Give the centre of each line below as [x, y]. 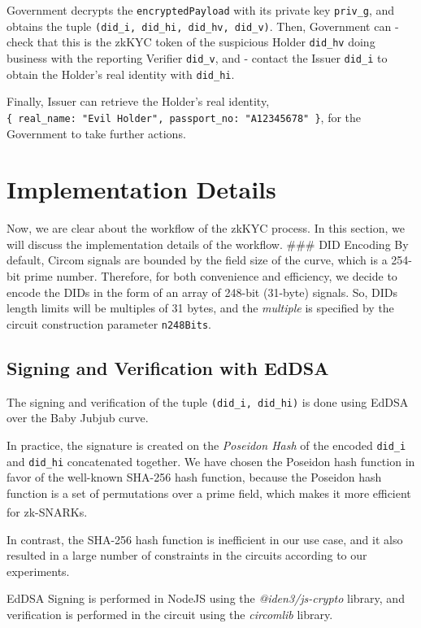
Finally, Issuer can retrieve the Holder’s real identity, [138, 101]
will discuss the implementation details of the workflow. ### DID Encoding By [208, 244]
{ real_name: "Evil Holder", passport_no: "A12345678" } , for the [184, 117]
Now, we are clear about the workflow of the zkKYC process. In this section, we [206, 228]
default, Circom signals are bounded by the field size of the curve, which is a [197, 260]
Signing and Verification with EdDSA [168, 367]
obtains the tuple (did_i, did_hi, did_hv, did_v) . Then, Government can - [203, 26]
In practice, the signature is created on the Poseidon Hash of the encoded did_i [206, 445]
